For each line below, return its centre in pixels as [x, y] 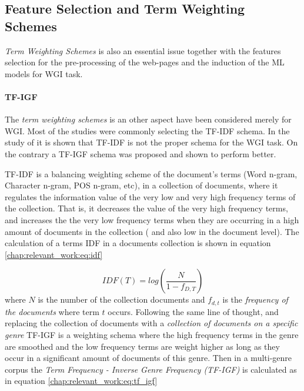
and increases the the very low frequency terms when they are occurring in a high [152, 219]
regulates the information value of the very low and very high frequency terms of [150, 196]
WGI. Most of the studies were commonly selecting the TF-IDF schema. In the [147, 130]
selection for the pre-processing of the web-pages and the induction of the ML [145, 62]
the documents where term [52, 311]
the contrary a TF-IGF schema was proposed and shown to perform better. [141, 153]
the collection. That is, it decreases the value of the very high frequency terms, [146, 208]
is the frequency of [255, 299]
